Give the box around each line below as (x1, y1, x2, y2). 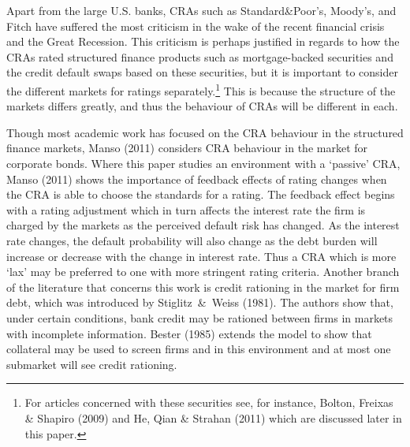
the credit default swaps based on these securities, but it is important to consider (6, 64, 398, 80)
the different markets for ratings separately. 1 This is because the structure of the (6, 80, 396, 99)
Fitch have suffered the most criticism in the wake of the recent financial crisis (6, 17, 385, 34)
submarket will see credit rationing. (6, 356, 177, 372)
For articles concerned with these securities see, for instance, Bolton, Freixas (24, 394, 393, 411)
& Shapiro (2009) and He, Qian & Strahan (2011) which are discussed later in (24, 409, 402, 426)
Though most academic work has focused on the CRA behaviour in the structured (6, 124, 404, 140)
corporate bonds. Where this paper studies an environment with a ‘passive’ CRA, (6, 155, 401, 171)
